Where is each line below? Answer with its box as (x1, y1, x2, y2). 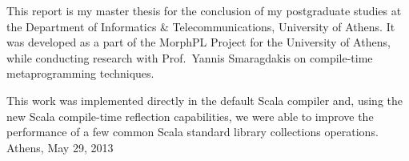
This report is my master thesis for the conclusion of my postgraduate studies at (6, 2, 402, 18)
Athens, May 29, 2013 (6, 139, 114, 155)
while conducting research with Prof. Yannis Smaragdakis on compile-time (6, 49, 373, 66)
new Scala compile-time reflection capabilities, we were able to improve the (6, 107, 374, 124)
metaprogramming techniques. (6, 65, 154, 82)
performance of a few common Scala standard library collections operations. (6, 123, 379, 140)
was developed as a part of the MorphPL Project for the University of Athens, (6, 34, 391, 50)
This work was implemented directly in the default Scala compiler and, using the (6, 91, 403, 108)
